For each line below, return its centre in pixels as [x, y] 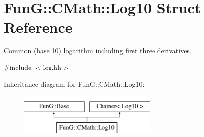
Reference [38, 27]
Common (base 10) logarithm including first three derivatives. [98, 51]
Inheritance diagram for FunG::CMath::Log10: [74, 84]
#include [18, 67]
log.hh [52, 67]
